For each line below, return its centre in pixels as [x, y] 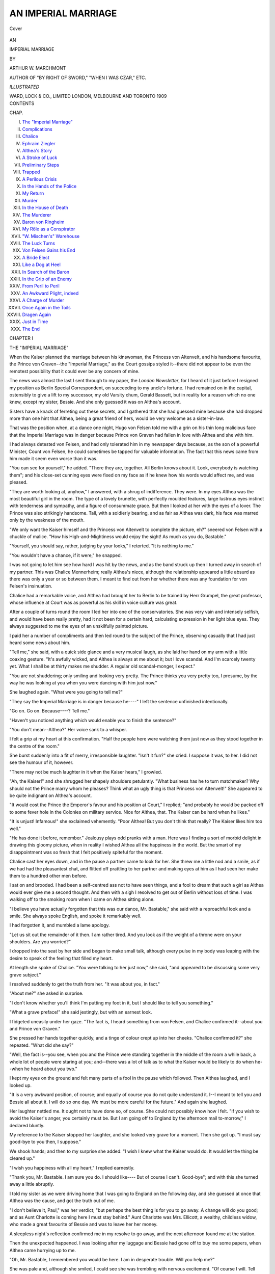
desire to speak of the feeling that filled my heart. [61, 958]
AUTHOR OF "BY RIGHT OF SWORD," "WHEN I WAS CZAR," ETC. [78, 77]
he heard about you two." [51, 1069]
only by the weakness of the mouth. [47, 520]
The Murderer [37, 215]
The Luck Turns [39, 243]
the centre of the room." [35, 746]
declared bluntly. [27, 1125]
